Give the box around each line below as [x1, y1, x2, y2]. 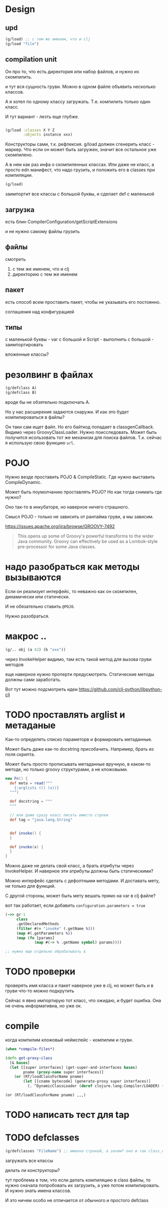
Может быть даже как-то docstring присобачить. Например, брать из [5, 746, 154, 752]
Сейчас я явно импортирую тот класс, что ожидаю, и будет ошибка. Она [5, 997, 161, 1004]
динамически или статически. [5, 594, 70, 599]
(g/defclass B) [5, 390, 37, 395]
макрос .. [5, 631, 46, 642]
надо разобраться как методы [5, 561, 140, 572]
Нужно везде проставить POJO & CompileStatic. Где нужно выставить [5, 474, 155, 480]
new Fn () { [5, 776, 28, 781]
